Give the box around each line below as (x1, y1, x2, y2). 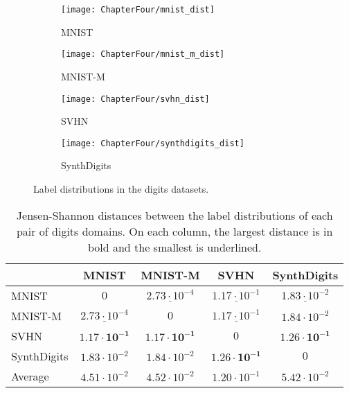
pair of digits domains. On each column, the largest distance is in (16, 222, 333, 239)
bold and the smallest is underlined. (87, 238, 262, 255)
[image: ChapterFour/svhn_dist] (61, 94, 210, 104)
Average (11, 367, 49, 384)
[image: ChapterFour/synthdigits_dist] (61, 138, 244, 148)
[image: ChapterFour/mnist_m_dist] (61, 49, 225, 60)
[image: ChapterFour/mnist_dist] (61, 5, 215, 15)
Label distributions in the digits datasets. (33, 182, 209, 195)
